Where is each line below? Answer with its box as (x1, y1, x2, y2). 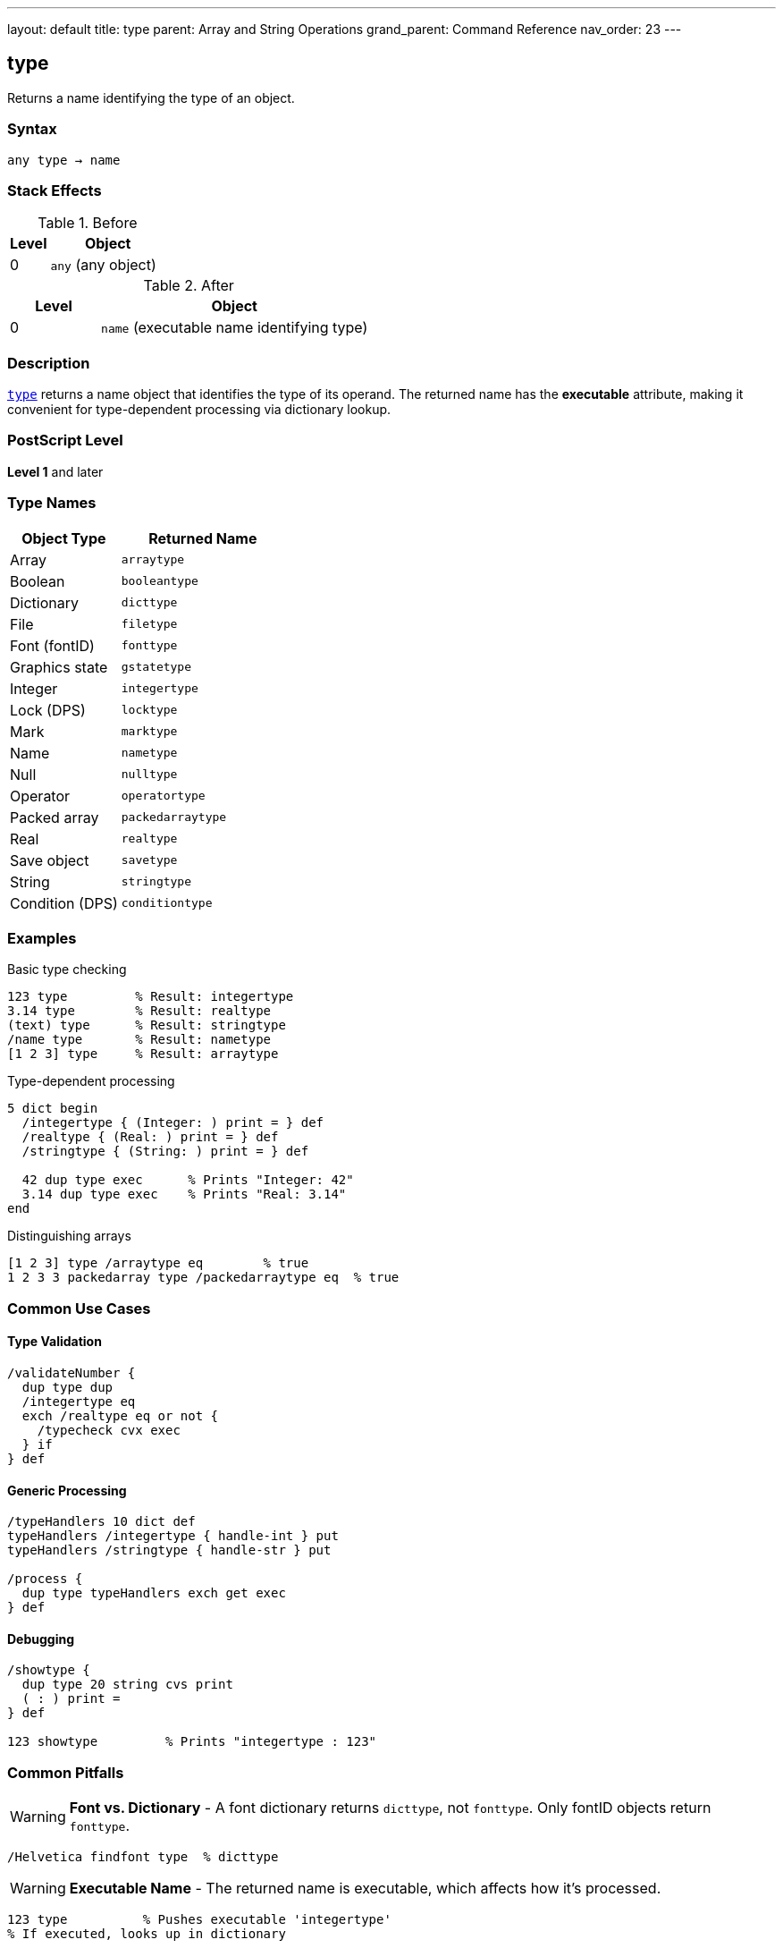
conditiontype (121, 896, 213, 910)
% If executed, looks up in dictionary (7, 1927, 286, 1942)
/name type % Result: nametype (7, 1032, 272, 1047)
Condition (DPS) (10, 894, 118, 912)
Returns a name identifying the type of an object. (7, 89, 295, 106)
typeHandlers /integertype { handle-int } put (7, 1529, 339, 1544)
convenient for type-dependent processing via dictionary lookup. (7, 402, 391, 418)
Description (7, 353, 90, 372)
